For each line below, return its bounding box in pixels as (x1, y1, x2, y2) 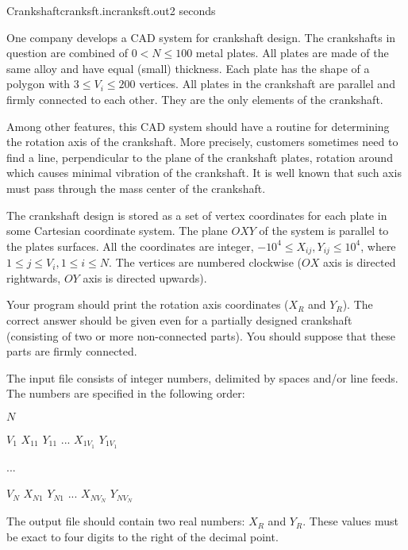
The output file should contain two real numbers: (6, 513, 245, 529)
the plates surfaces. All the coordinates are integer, (6, 237, 254, 254)
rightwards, (6, 269, 61, 286)
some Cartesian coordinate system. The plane (6, 222, 228, 239)
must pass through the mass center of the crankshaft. (6, 179, 266, 196)
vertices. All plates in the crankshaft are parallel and (139, 75, 395, 92)
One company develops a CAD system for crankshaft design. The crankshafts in (6, 29, 396, 45)
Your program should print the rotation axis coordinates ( (6, 296, 289, 313)
